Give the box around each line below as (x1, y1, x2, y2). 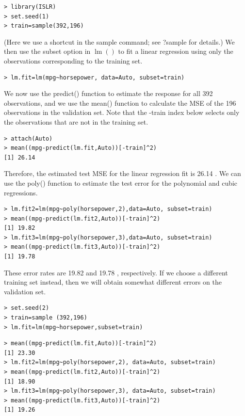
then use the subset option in (4, 46, 91, 56)
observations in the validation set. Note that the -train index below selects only (4, 107, 240, 117)
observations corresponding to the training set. (4, 55, 143, 65)
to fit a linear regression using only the (118, 46, 233, 56)
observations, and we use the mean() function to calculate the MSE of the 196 (4, 97, 236, 108)
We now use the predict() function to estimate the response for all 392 (4, 88, 213, 98)
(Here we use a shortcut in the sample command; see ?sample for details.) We (4, 36, 235, 47)
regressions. (4, 187, 38, 197)
